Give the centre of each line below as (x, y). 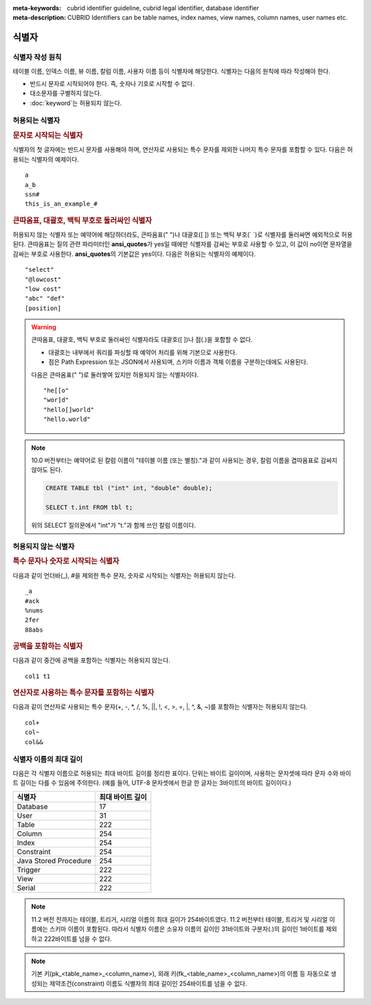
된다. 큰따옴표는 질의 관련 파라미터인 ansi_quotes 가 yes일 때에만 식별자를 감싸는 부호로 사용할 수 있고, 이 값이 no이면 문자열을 (182, 244)
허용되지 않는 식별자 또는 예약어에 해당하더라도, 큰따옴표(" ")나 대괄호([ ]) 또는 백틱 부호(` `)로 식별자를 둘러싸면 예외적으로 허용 (183, 235)
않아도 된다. (47, 470)
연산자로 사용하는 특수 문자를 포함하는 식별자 (83, 693)
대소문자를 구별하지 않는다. (66, 94)
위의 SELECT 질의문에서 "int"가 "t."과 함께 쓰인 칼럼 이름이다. (114, 526)
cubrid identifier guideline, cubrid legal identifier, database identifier (163, 8)
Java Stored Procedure (54, 861)
